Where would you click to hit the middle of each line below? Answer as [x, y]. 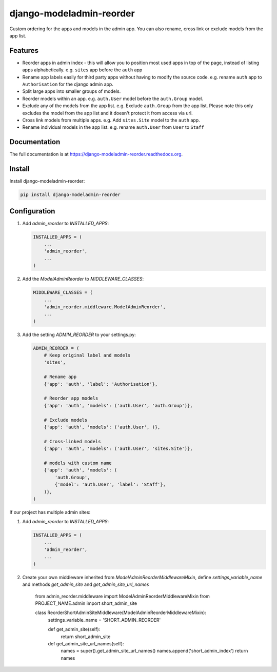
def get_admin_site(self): [74, 629]
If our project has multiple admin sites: [50, 512]
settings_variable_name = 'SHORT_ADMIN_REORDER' [104, 620]
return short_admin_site [86, 637]
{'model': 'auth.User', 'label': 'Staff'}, [110, 485]
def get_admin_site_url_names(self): [86, 643]
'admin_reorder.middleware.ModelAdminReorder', [105, 307]
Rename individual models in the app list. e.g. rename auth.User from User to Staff [113, 127]
